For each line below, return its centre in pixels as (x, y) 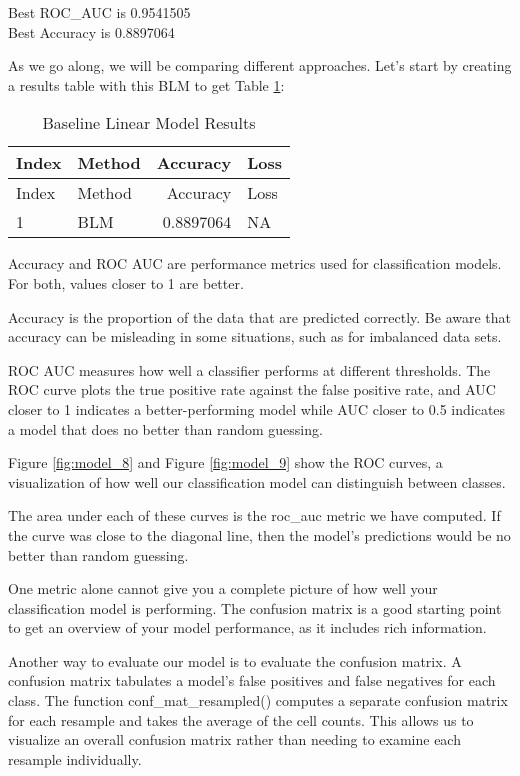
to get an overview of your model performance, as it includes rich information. (247, 627)
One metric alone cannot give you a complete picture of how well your (223, 588)
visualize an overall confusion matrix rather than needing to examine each (234, 739)
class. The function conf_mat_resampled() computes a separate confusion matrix (258, 700)
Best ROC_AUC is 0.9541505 (99, 12)
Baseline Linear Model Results (149, 123)
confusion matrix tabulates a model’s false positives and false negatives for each (252, 680)
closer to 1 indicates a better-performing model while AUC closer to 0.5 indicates (257, 408)
